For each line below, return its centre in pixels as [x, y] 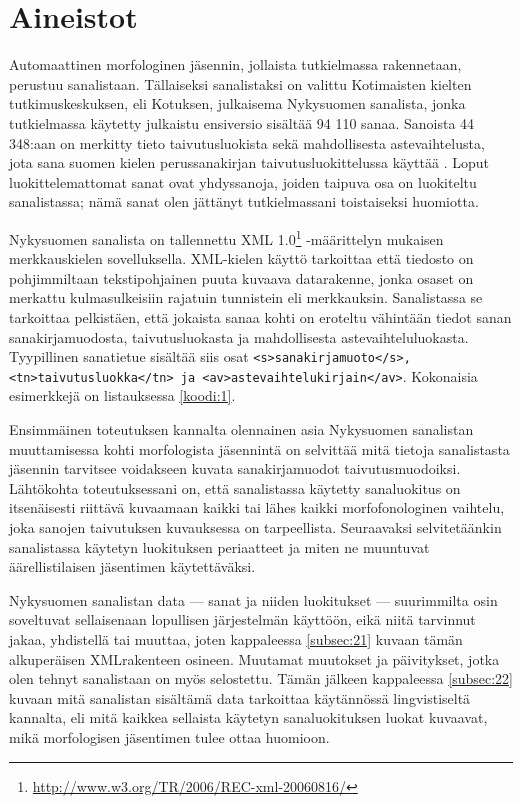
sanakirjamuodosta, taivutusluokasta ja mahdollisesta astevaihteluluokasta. [239, 336]
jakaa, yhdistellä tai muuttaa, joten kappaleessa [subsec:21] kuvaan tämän [236, 638]
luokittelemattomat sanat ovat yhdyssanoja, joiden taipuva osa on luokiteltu [243, 181]
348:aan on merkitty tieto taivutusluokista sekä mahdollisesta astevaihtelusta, [247, 142]
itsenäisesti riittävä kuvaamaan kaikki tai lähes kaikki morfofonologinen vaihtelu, [257, 507]
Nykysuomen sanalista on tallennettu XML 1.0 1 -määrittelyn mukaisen [226, 237]
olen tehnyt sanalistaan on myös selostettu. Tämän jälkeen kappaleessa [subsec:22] [261, 678]
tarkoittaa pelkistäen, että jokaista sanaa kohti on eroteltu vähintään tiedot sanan [260, 316]
